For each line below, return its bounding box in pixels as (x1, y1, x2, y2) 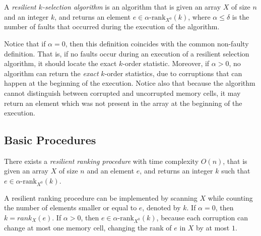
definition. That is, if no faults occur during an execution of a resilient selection (4, 48, 249, 58)
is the (232, 11, 249, 22)
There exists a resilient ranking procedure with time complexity (4, 155, 199, 166)
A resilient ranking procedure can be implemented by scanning (4, 192, 198, 203)
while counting (208, 192, 253, 203)
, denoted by (142, 202, 181, 213)
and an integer (4, 11, 49, 22)
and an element (87, 165, 135, 176)
